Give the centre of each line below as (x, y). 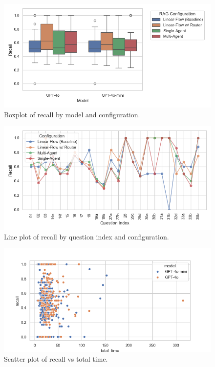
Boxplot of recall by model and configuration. (72, 114)
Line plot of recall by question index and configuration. (86, 236)
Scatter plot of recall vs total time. (56, 358)
